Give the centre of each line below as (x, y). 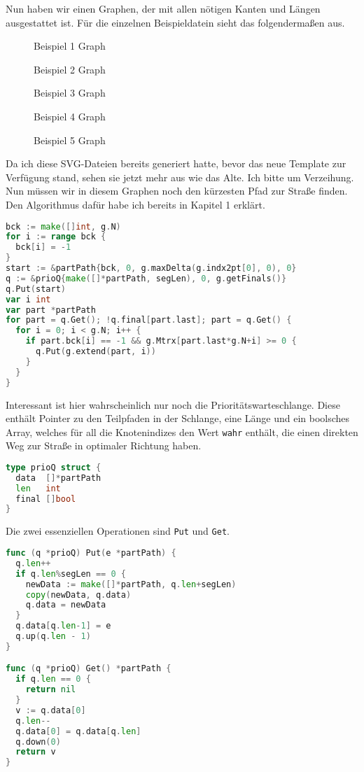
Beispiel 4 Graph (70, 116)
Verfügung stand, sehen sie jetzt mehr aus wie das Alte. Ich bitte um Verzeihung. (180, 177)
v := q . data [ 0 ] (51, 710)
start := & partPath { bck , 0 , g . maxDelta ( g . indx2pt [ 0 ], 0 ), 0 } (151, 268)
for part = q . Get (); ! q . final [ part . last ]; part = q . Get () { (149, 320)
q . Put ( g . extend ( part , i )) (96, 352)
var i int (28, 299)
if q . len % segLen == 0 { (71, 574)
